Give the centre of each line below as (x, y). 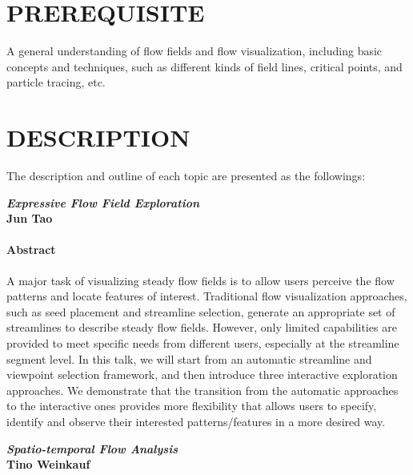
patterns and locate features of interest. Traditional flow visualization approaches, (207, 296)
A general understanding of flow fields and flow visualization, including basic (194, 51)
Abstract (31, 250)
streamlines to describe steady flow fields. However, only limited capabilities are (202, 327)
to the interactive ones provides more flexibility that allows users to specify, (192, 406)
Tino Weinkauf (48, 464)
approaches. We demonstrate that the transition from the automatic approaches (202, 390)
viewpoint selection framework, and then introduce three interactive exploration (202, 374)
